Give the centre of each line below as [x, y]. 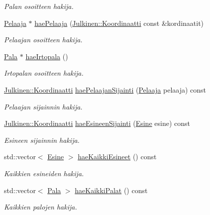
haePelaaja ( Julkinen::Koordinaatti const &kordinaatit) [119, 23]
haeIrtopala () [47, 56]
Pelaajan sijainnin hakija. [43, 106]
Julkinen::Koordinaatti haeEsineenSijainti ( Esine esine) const [97, 123]
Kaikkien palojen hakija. [41, 207]
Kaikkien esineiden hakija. [44, 173]
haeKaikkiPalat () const [111, 190]
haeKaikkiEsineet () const [117, 157]
